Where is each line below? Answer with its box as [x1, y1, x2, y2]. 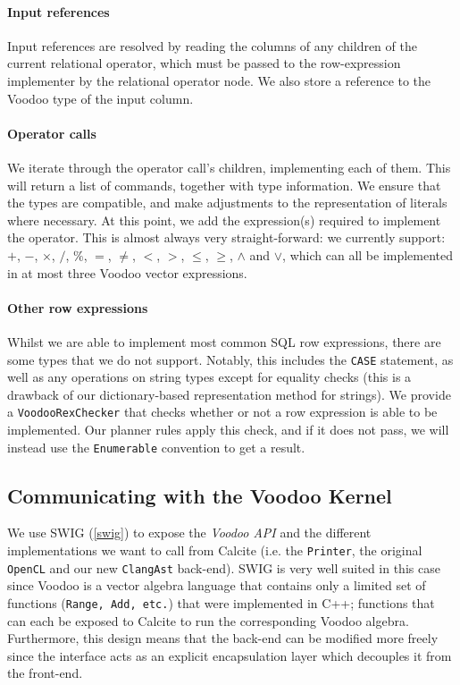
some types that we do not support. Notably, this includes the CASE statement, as [7, 350, 454, 368]
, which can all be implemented [282, 245, 454, 264]
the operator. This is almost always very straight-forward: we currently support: [7, 228, 446, 247]
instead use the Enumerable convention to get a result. [7, 437, 305, 456]
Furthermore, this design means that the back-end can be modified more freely [7, 629, 439, 647]
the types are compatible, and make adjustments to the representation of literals [7, 193, 447, 212]
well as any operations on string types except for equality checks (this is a [7, 368, 412, 386]
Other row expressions [7, 298, 148, 317]
